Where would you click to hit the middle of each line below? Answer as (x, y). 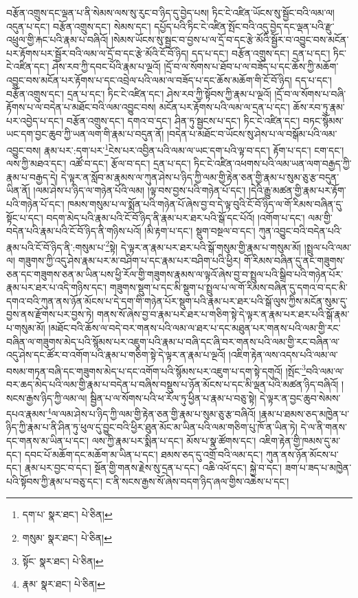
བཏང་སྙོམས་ (323, 120)
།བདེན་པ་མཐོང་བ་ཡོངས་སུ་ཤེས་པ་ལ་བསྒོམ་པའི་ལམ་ (252, 134)
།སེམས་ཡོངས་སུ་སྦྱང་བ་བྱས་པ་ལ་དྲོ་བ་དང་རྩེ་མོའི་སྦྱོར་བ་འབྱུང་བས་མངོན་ (230, 40)
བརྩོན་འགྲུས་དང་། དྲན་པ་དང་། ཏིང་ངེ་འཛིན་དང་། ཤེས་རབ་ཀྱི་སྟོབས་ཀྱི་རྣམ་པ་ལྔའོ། (139, 93)
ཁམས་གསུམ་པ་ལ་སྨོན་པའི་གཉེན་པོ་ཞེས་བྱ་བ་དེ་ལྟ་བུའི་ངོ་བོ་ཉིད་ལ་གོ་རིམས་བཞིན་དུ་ (205, 203)
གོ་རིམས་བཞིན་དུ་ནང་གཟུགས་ (294, 260)
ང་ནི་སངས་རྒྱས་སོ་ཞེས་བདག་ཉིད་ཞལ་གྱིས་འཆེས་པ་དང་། (197, 481)
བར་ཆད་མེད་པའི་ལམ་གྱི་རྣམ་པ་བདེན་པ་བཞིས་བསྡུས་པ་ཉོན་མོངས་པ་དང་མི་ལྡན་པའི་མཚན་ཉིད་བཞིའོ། (172, 384)
